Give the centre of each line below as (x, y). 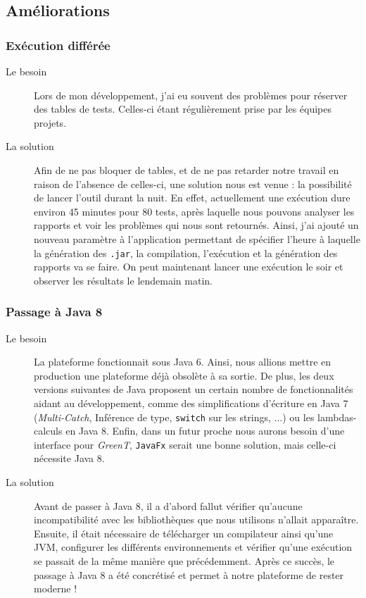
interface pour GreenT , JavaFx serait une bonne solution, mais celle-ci (185, 444)
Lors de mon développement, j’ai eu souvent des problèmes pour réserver (191, 95)
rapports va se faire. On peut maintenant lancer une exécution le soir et (189, 267)
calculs (48, 431)
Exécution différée (58, 45)
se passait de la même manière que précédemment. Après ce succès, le (184, 561)
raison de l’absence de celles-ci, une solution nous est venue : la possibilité (193, 183)
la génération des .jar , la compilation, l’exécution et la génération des (186, 253)
